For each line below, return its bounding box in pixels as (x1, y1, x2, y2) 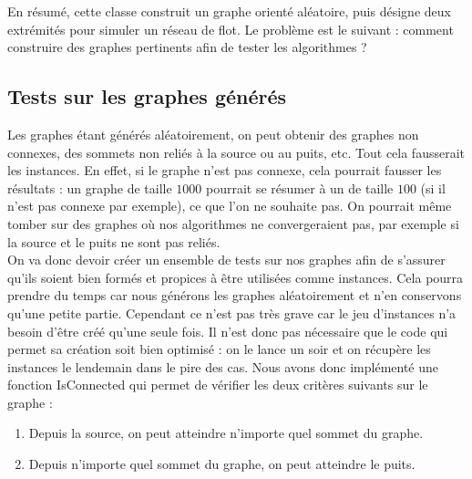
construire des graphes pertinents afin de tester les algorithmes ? (7, 37, 367, 57)
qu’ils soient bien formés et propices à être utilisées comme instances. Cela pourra (7, 267, 464, 286)
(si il (420, 178, 446, 197)
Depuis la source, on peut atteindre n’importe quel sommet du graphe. (28, 423, 424, 443)
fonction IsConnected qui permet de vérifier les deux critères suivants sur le (7, 375, 428, 394)
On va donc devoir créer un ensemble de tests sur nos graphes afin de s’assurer (7, 250, 446, 269)
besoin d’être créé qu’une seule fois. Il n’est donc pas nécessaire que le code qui (7, 321, 448, 340)
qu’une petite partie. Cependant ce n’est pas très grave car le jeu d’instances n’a (7, 303, 457, 322)
